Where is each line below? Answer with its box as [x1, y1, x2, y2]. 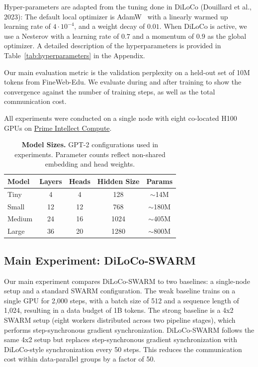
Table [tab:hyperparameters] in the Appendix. [4, 50, 145, 60]
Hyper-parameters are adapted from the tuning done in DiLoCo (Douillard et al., [4, 1, 252, 11]
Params [146, 176, 173, 186]
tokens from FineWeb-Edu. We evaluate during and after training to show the [4, 77, 242, 87]
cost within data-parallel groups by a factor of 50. [4, 354, 156, 364]
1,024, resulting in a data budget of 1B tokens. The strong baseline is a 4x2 [4, 305, 234, 315]
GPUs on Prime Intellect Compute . [4, 122, 112, 133]
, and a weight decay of [74, 21, 145, 31]
